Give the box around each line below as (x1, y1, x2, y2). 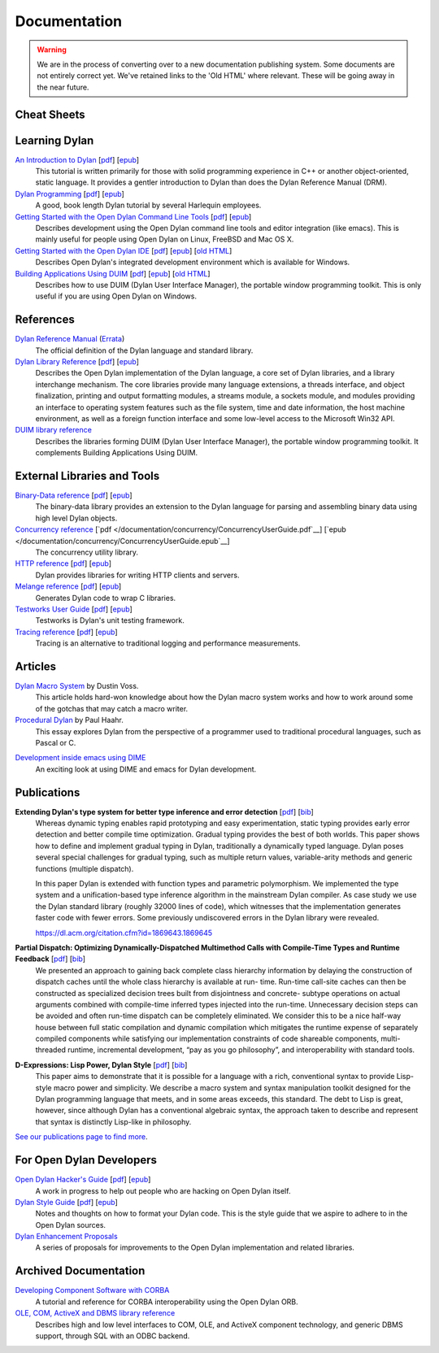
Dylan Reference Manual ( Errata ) (15, 334, 125, 344)
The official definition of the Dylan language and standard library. (35, 346, 254, 355)
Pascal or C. (35, 737, 76, 747)
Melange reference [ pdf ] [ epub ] (15, 581, 122, 591)
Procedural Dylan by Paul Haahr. (15, 716, 124, 725)
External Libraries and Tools (15, 468, 160, 483)
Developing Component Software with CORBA (15, 1286, 170, 1295)
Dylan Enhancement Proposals (15, 1232, 118, 1242)
